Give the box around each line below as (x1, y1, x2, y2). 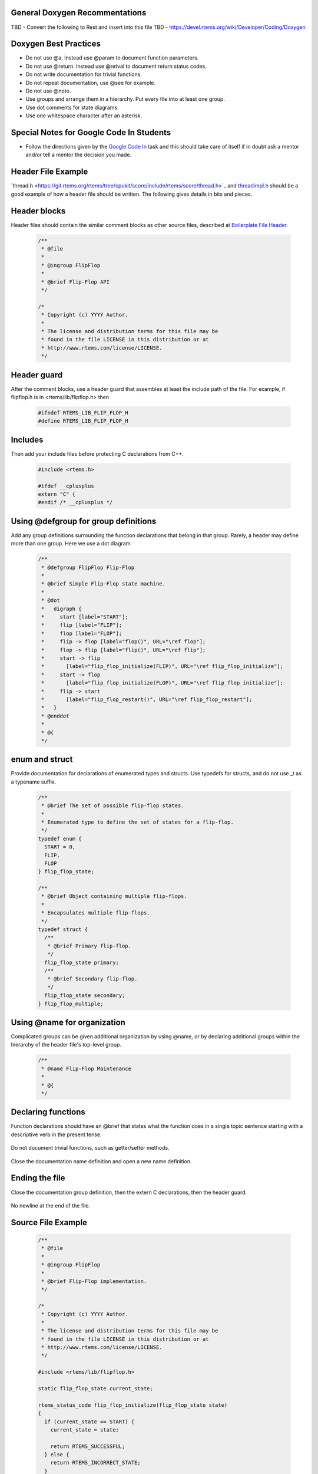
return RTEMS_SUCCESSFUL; (50, 1443, 125, 1450)
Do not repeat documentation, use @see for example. (25, 79, 156, 86)
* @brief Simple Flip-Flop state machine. (41, 581, 166, 587)
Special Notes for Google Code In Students (11, 127, 171, 137)
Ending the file (11, 1173, 65, 1183)
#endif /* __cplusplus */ (38, 499, 113, 506)
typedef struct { (38, 926, 88, 933)
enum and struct (11, 755, 73, 765)
